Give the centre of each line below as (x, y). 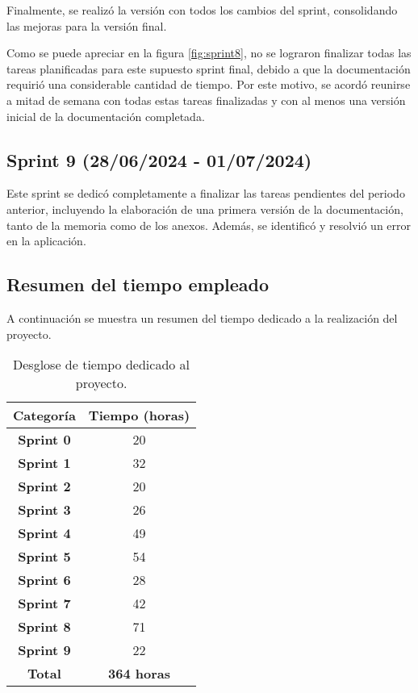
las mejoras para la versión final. (87, 25)
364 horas (139, 674)
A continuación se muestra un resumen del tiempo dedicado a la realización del (202, 317)
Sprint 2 (44, 486)
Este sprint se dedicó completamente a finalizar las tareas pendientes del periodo (206, 193)
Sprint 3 (44, 510)
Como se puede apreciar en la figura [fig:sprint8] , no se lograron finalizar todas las (209, 53)
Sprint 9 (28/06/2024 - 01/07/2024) (159, 159)
